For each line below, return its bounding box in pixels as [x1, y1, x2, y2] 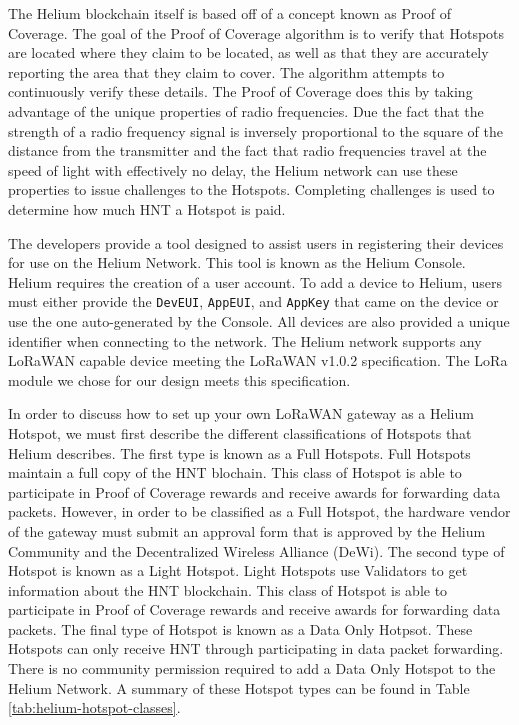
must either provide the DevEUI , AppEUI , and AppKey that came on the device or [8, 291, 499, 312]
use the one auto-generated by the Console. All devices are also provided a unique [8, 310, 510, 331]
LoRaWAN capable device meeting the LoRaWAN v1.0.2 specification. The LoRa [8, 350, 508, 371]
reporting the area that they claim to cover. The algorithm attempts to [8, 61, 445, 82]
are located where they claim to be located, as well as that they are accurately [8, 42, 489, 63]
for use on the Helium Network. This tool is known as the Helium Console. [8, 252, 466, 273]
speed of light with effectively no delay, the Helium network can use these [8, 159, 458, 180]
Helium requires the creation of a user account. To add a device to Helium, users [8, 271, 502, 292]
